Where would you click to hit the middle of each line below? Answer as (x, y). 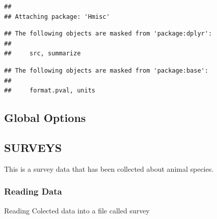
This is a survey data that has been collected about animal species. (109, 168)
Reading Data (33, 191)
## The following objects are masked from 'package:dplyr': (108, 34)
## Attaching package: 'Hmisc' (57, 17)
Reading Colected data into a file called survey (77, 210)
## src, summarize (43, 54)
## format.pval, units (50, 91)
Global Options (45, 118)
